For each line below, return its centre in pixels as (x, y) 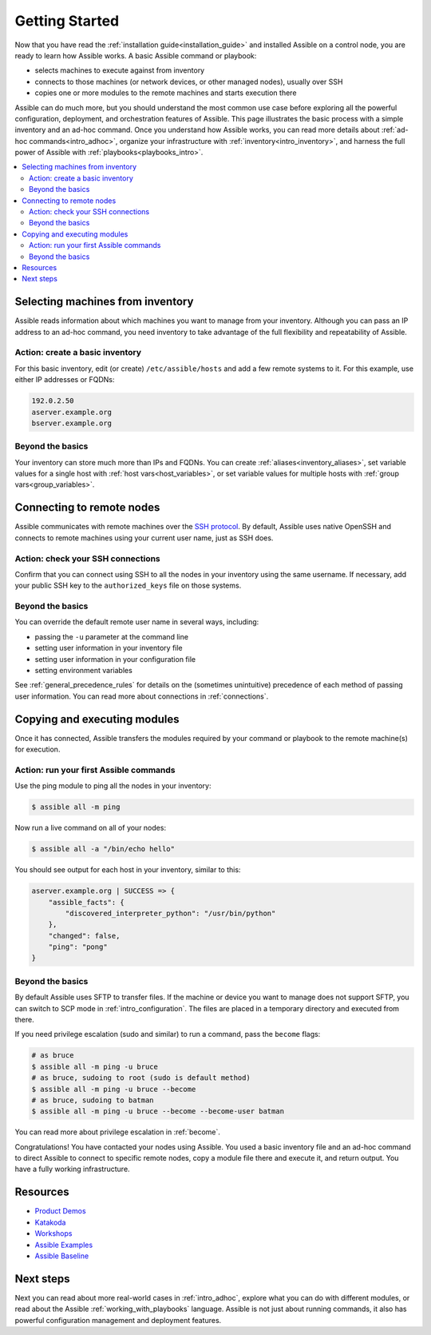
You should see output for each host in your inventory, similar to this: (128, 870)
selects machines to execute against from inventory (120, 70)
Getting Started (67, 21)
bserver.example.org (71, 423)
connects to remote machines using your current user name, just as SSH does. (144, 538)
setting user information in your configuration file (115, 659)
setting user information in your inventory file (109, 648)
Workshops (53, 1233)
